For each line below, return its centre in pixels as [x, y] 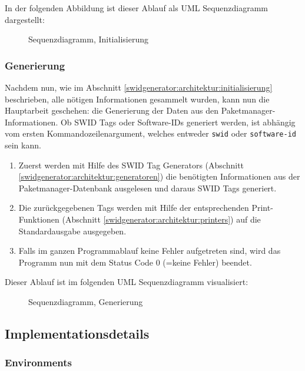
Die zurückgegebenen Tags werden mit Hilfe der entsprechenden [134, 208]
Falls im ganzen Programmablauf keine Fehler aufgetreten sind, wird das [150, 251]
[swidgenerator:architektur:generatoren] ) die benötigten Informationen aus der [159, 176]
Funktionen [39, 219]
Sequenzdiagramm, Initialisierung [88, 39]
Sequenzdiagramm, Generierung [86, 301]
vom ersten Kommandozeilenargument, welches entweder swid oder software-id [150, 133]
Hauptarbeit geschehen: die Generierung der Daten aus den [112, 110]
